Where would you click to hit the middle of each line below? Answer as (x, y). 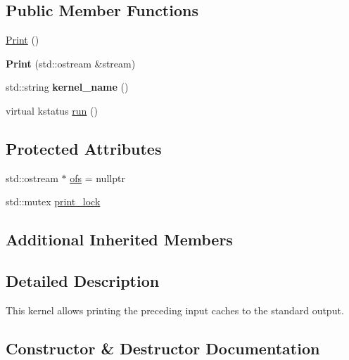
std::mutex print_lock (53, 201)
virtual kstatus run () (52, 110)
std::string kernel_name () (67, 87)
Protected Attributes (84, 148)
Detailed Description (83, 281)
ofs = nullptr (97, 178)
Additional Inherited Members (119, 239)
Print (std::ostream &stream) (71, 63)
